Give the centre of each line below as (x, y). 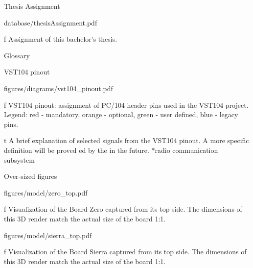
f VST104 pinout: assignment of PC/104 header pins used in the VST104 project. (126, 105)
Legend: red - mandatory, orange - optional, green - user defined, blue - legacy (121, 114)
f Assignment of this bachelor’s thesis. (61, 39)
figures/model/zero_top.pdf (46, 192)
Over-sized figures (31, 176)
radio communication (186, 150)
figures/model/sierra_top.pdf (48, 235)
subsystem (19, 159)
